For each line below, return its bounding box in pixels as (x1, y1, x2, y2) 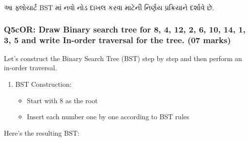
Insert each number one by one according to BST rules (27, 111, 189, 122)
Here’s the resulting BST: (4, 127, 79, 138)
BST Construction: (15, 78, 72, 89)
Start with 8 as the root (27, 95, 98, 105)
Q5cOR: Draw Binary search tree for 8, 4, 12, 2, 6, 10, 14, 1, (4, 23, 246, 35)
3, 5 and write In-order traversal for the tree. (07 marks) (4, 34, 231, 46)
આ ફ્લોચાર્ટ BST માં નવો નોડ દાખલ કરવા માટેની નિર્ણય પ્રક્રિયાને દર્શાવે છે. (4, 2, 215, 12)
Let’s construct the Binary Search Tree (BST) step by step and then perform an (4, 53, 242, 63)
